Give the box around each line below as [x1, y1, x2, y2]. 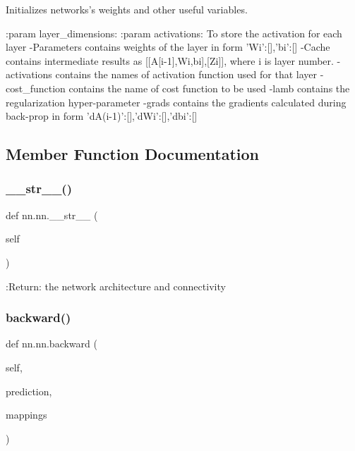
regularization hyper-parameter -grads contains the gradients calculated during [6, 94, 347, 109]
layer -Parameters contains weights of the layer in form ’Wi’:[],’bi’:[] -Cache [6, 39, 330, 54]
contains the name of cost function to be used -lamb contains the [68, 80, 350, 95]
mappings [6, 407, 47, 422]
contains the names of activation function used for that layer [55, 67, 317, 82]
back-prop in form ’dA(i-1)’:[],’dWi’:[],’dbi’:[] [6, 109, 198, 123]
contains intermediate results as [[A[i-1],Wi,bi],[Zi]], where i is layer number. [6, 53, 334, 68]
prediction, [6, 383, 52, 398]
